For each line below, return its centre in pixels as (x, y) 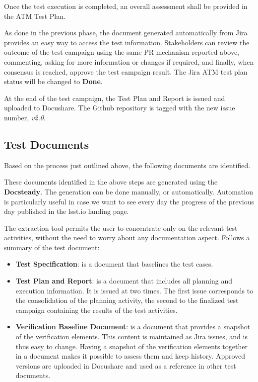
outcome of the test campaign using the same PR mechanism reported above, (122, 52)
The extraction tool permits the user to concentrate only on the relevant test (121, 228)
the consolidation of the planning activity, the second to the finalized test (127, 300)
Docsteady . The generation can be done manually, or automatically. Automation (129, 191)
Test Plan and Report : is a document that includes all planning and (124, 281)
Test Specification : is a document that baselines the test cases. (114, 264)
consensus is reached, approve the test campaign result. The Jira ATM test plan (126, 71)
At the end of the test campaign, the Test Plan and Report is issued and (115, 98)
